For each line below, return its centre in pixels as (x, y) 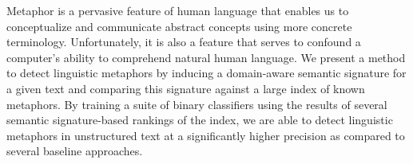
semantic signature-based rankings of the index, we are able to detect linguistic (200, 120)
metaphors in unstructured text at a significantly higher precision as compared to (206, 135)
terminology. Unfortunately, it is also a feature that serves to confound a (184, 42)
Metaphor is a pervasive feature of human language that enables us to (178, 10)
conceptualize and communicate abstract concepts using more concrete (179, 26)
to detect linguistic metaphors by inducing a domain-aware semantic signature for (206, 73)
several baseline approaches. (75, 151)
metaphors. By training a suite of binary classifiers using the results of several (197, 104)
